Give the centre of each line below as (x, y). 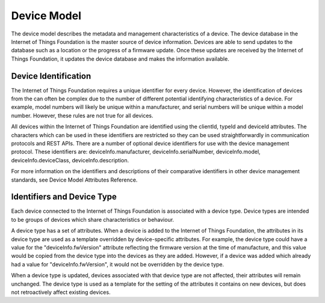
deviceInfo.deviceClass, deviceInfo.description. (70, 160)
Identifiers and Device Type (64, 197)
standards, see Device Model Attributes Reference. (74, 180)
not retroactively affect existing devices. (61, 292)
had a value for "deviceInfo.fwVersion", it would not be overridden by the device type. (118, 264)
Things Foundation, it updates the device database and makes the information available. (120, 59)
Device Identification (51, 76)
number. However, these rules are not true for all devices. (82, 115)
